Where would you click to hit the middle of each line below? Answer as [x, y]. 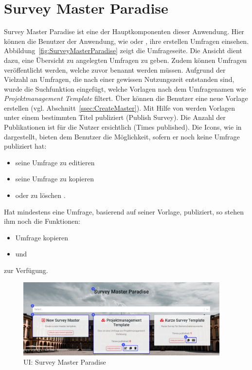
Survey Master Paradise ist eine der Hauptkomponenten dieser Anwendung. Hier [124, 31]
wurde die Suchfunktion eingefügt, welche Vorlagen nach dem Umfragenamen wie [125, 88]
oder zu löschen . [40, 195]
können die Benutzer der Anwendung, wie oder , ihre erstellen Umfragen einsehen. [126, 41]
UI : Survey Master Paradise [65, 362]
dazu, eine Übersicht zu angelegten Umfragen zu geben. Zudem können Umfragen [126, 60]
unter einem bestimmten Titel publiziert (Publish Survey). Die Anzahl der [115, 117]
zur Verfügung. [26, 270]
